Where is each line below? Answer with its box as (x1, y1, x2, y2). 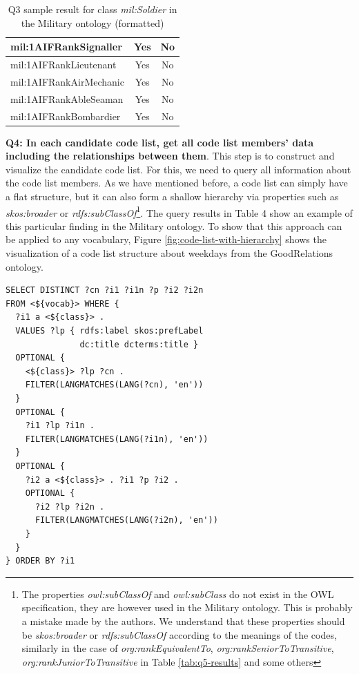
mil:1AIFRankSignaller (10, 39, 122, 54)
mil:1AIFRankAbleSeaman (10, 91, 124, 106)
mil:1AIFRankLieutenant (10, 57, 117, 72)
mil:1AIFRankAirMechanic (10, 74, 124, 88)
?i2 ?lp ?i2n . (35, 501, 105, 512)
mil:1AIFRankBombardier (10, 108, 121, 123)
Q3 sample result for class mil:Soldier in (8, 2, 177, 16)
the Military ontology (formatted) (21, 15, 164, 30)
